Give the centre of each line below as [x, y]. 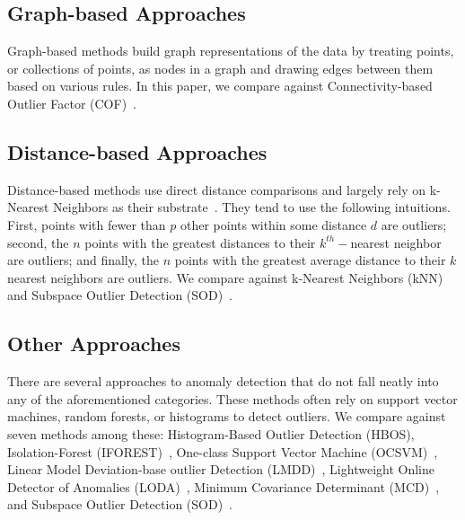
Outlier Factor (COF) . [72, 103]
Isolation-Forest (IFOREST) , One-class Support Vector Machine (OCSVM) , [223, 451]
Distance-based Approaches [137, 151]
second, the [38, 242]
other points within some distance [273, 224]
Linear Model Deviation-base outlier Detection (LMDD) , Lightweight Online [221, 469]
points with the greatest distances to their [200, 242]
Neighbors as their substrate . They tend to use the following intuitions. [252, 207]
